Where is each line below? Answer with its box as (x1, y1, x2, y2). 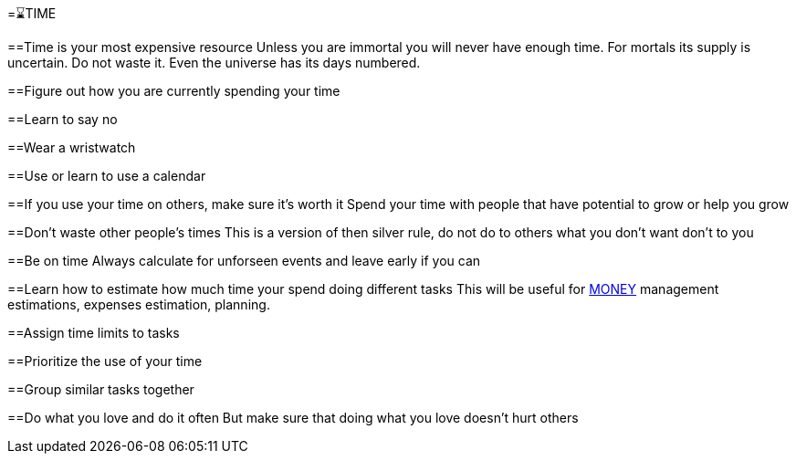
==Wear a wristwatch (7, 140, 136, 155)
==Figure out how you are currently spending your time (7, 83, 340, 99)
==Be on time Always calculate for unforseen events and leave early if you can (7, 253, 481, 268)
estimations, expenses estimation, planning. (7, 297, 270, 312)
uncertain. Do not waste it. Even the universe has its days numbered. (7, 55, 421, 70)
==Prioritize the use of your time (7, 353, 203, 369)
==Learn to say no (7, 111, 118, 127)
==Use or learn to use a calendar (7, 168, 206, 183)
